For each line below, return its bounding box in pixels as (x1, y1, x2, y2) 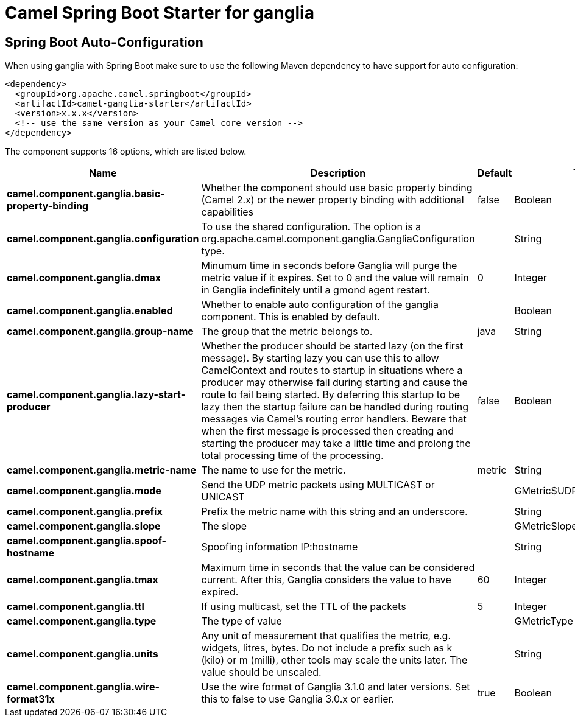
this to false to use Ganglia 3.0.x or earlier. (201, 693, 395, 706)
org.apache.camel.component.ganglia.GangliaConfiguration (201, 233, 475, 245)
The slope (201, 520, 247, 533)
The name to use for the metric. (201, 464, 346, 477)
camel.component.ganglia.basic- (7, 188, 165, 200)
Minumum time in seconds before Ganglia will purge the (201, 259, 457, 272)
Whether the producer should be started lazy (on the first (201, 340, 464, 352)
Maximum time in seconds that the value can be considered (201, 561, 475, 574)
